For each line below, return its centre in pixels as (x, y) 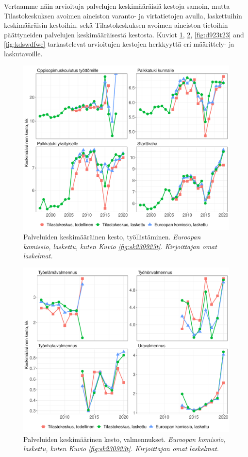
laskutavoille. (23, 53)
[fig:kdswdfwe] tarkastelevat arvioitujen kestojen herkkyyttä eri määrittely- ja (119, 44)
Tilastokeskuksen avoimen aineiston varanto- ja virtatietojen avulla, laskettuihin (123, 15)
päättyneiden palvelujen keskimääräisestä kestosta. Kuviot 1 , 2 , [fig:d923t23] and (124, 34)
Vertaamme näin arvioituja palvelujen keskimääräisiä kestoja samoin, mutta (117, 6)
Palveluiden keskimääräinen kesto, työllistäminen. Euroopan (112, 237)
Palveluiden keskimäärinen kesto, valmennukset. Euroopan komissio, (124, 439)
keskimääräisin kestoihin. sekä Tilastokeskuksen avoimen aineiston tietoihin (116, 25)
